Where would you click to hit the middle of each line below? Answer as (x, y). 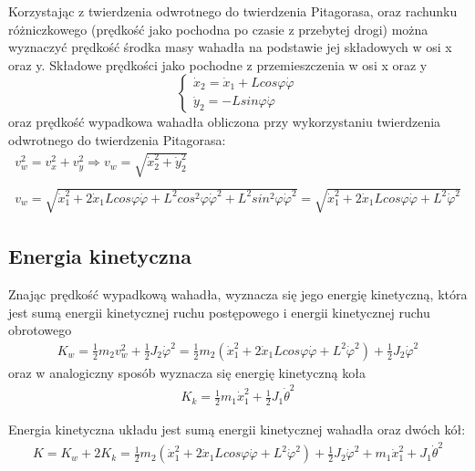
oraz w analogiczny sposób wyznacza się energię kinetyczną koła (187, 372)
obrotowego (40, 330)
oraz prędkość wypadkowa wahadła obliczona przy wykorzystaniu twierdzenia (225, 122)
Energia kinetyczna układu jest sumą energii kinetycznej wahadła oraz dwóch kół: (237, 429)
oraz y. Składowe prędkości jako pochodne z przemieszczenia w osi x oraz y (218, 64)
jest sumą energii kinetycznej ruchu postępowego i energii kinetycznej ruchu (219, 312)
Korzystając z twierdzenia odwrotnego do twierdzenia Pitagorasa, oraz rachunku (233, 11)
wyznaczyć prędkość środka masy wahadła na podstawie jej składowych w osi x (230, 47)
